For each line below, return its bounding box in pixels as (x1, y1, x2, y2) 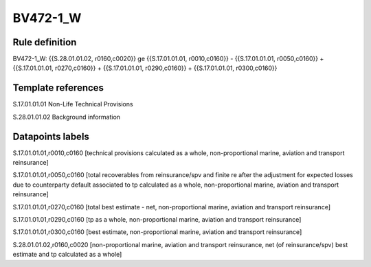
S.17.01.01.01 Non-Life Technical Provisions (12, 100, 133, 108)
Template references (12, 82, 104, 94)
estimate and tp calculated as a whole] (12, 251, 122, 259)
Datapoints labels (12, 130, 89, 142)
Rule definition (12, 36, 77, 48)
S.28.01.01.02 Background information (12, 113, 120, 121)
